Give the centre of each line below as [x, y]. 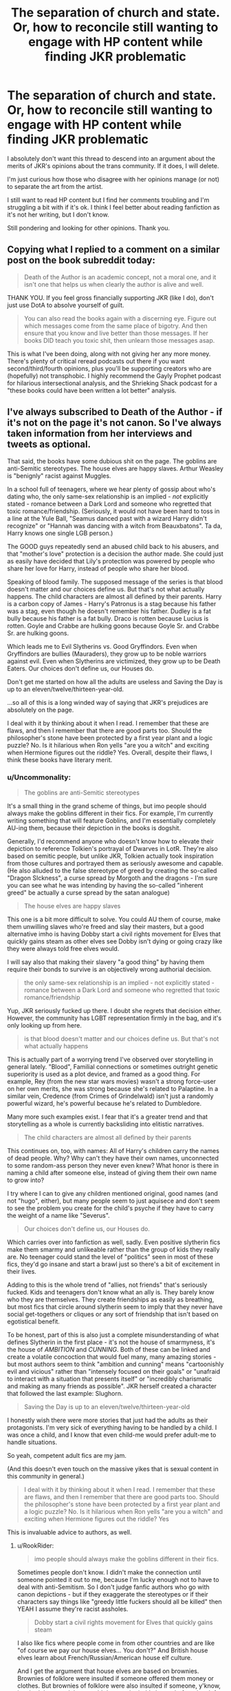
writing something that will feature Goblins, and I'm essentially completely [112, 820]
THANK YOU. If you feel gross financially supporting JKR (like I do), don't [111, 297]
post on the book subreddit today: [81, 260]
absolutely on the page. [41, 710]
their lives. [22, 1271]
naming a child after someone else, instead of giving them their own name [112, 1172]
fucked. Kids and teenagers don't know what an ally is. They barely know [111, 1292]
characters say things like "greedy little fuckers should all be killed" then [119, 1601]
